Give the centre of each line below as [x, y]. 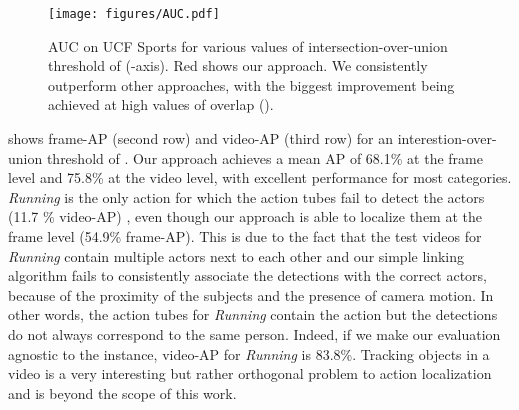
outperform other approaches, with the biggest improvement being [251, 84]
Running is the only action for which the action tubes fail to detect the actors [246, 196]
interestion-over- [447, 138]
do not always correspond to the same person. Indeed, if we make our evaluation [254, 333]
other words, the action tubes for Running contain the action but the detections [253, 314]
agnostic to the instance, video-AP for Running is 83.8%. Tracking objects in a [249, 353]
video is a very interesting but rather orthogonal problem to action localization [250, 373]
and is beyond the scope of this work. [122, 392]
